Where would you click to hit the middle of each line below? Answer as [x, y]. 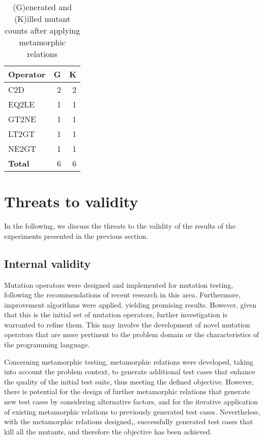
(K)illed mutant [42, 19]
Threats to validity [71, 201]
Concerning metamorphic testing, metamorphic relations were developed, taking [129, 361]
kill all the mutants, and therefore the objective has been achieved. [108, 431]
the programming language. [47, 345]
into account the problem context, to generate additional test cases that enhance [130, 372]
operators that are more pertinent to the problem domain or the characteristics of [132, 334]
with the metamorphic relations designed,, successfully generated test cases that [129, 421]
